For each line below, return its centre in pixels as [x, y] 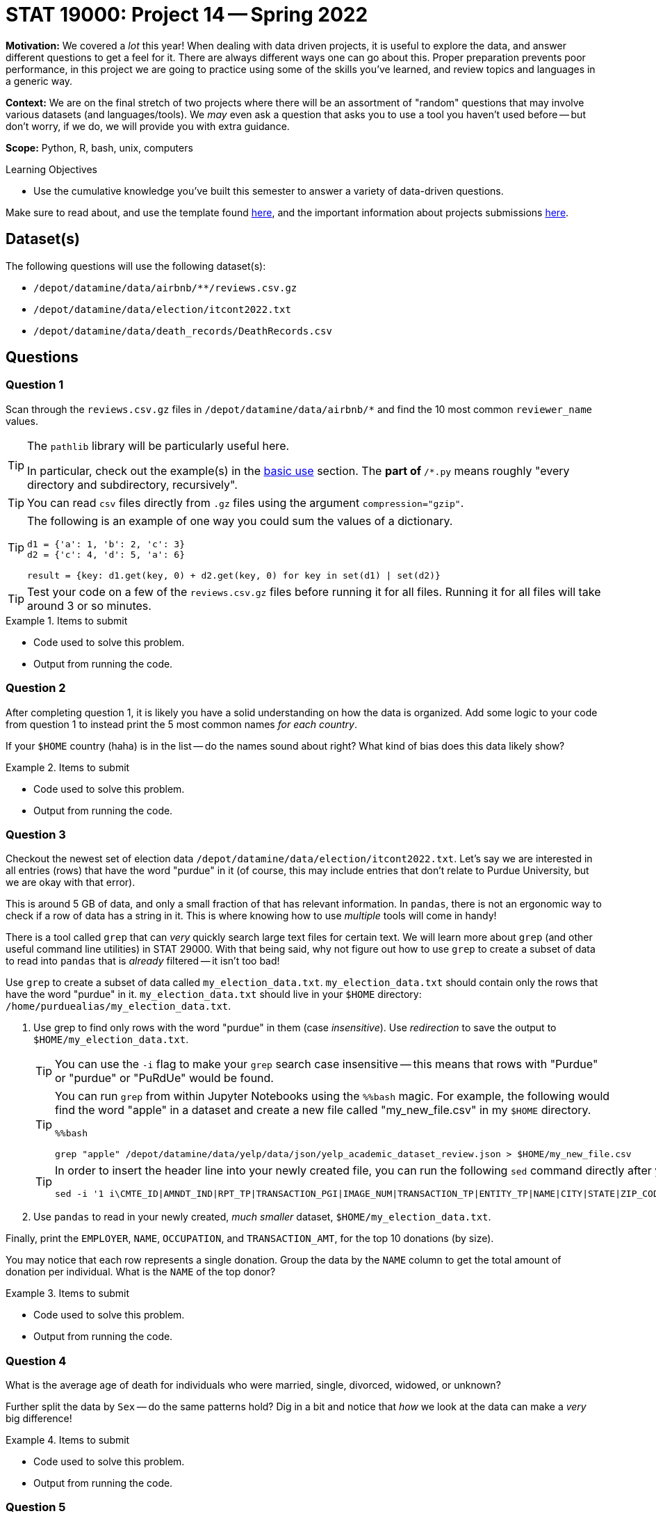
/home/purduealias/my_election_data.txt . [118, 1006]
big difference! [39, 1419]
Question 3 [36, 834]
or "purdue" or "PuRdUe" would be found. [164, 1078]
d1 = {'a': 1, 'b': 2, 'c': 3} [106, 544]
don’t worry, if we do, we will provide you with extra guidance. [148, 126]
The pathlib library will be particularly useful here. [158, 445]
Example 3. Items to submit [67, 1293]
